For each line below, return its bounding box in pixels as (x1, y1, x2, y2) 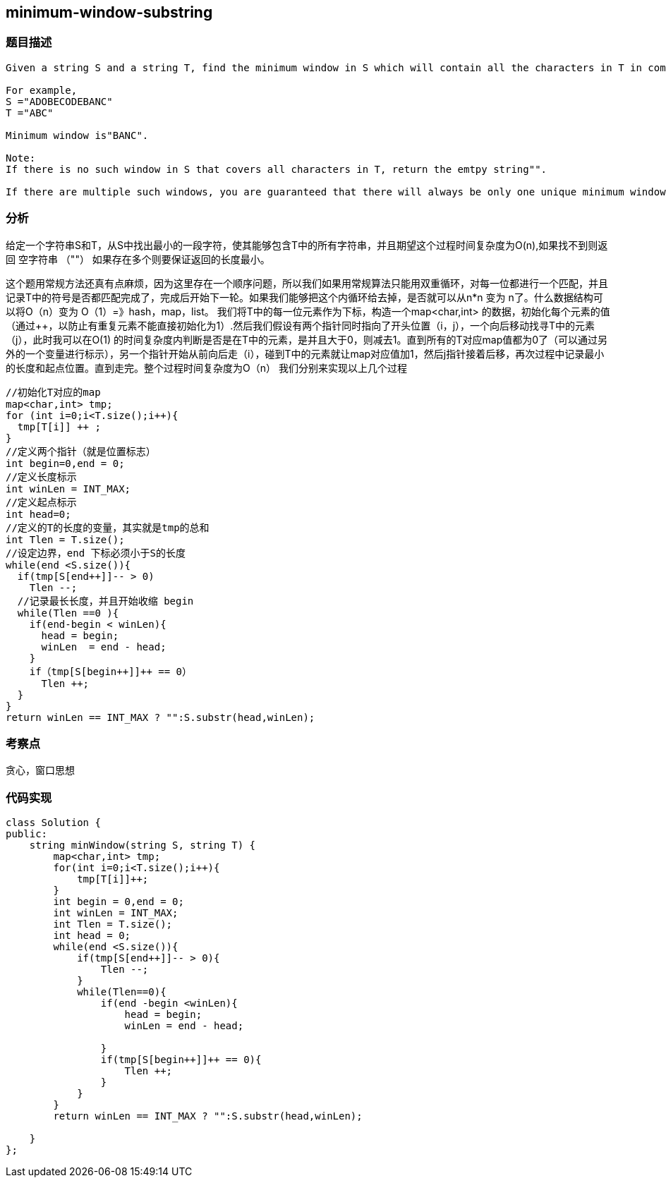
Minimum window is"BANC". (6, 129, 149, 141)
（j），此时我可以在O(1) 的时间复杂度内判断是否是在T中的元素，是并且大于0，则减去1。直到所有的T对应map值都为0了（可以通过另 (6, 333, 608, 346)
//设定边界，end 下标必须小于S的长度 (6, 547, 186, 559)
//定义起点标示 (6, 496, 77, 508)
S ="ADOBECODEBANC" (6, 95, 113, 107)
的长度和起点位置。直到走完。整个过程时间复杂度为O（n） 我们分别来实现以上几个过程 (6, 361, 407, 374)
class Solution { (6, 817, 101, 829)
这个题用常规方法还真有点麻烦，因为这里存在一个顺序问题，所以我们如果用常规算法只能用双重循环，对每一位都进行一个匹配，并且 (6, 277, 608, 289)
